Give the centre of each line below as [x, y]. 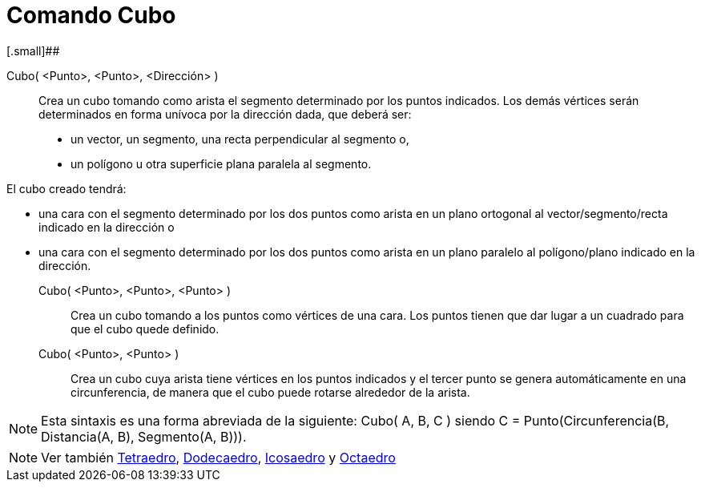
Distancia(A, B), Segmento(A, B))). [144, 436]
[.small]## [33, 50]
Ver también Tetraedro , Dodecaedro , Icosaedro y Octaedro [218, 457]
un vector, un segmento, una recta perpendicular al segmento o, [240, 139]
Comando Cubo [91, 15]
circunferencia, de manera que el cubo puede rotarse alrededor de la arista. [270, 392]
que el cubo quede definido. [145, 329]
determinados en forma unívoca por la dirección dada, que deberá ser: [225, 114]
